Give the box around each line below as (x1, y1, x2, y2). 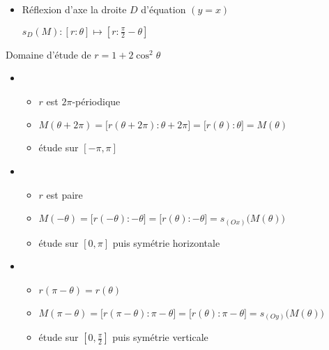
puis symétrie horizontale (112, 235, 220, 250)
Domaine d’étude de (6, 47, 91, 61)
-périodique (72, 93, 121, 108)
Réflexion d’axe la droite (22, 2, 127, 16)
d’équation (141, 2, 186, 16)
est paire (46, 187, 83, 201)
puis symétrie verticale (112, 330, 208, 344)
